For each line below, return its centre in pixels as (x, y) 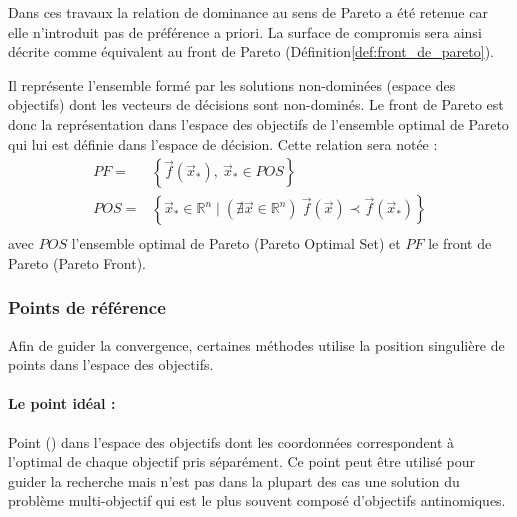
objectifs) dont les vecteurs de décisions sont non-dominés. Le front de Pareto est (256, 104)
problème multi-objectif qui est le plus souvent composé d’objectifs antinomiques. (257, 500)
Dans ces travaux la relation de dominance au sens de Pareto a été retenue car (248, 12)
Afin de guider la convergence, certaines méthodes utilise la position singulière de (256, 344)
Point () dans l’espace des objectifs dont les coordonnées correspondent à (231, 441)
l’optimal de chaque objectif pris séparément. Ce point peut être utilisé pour (242, 461)
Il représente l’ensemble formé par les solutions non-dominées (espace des (232, 84)
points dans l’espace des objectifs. (111, 364)
